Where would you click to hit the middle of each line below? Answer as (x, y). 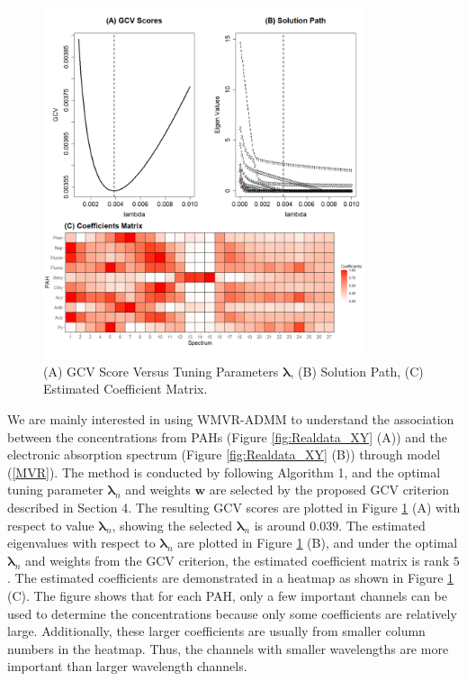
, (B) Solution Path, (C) (357, 371)
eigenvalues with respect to (81, 543)
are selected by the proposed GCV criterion (329, 490)
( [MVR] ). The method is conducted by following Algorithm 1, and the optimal (224, 472)
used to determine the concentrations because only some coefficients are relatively (232, 613)
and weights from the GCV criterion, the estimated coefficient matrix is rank (237, 560)
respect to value (51, 525)
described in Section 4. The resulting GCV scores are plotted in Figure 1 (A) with (234, 508)
